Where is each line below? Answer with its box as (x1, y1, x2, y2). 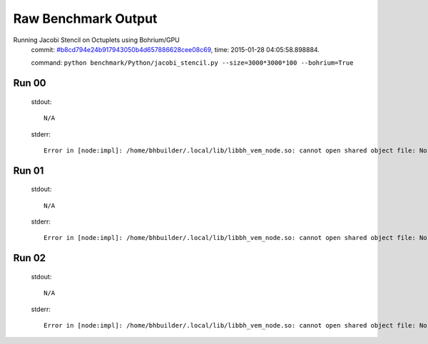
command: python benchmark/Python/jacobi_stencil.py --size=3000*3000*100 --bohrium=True (31, 58, 354, 67)
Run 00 (13, 77, 46, 89)
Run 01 (13, 165, 44, 177)
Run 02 (13, 252, 46, 264)
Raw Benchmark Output (13, 11, 158, 26)
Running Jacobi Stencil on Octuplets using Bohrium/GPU (13, 36, 180, 44)
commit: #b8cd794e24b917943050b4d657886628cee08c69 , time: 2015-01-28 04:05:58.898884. (31, 45, 320, 53)
